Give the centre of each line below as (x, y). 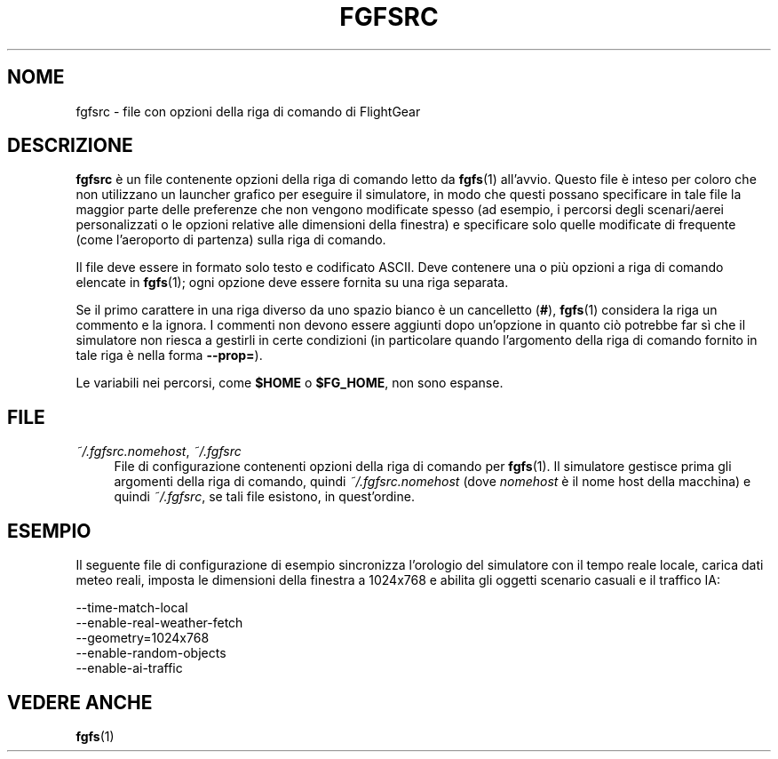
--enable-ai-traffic (129, 668)
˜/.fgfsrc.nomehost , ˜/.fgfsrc (159, 451)
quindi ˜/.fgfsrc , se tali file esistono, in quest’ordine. (264, 497)
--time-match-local (132, 608)
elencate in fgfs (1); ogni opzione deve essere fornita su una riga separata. (292, 283)
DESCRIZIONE (70, 146)
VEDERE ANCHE (80, 702)
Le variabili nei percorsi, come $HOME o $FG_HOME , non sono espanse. (290, 383)
